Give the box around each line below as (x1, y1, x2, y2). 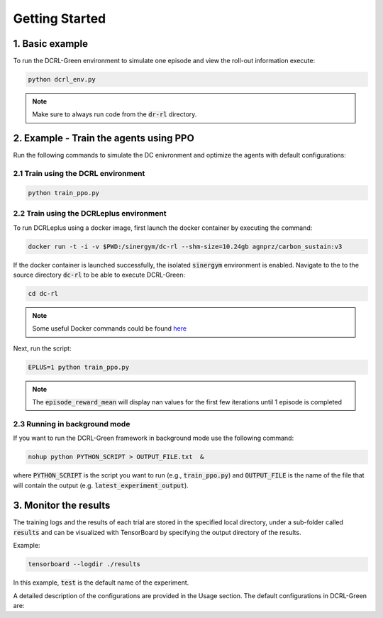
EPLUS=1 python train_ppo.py (28, 363, 130, 371)
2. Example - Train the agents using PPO (13, 132, 194, 145)
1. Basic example (13, 38, 89, 50)
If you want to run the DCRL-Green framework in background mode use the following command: (13, 434, 294, 443)
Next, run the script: (13, 344, 72, 353)
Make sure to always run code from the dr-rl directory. (32, 110, 197, 118)
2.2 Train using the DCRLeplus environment (13, 209, 167, 219)
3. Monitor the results (13, 500, 111, 512)
